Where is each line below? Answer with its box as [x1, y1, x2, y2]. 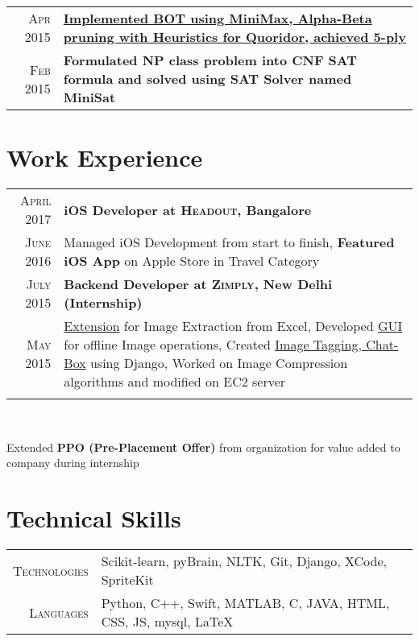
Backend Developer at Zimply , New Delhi [64, 275, 333, 294]
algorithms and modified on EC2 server [64, 372, 286, 391]
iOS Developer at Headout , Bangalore [64, 200, 312, 219]
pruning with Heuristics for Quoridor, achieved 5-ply [63, 27, 406, 46]
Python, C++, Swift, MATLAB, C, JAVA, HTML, [101, 593, 390, 613]
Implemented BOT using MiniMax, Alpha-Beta [63, 9, 372, 27]
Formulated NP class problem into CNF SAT [63, 51, 358, 69]
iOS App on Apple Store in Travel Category [64, 251, 320, 271]
